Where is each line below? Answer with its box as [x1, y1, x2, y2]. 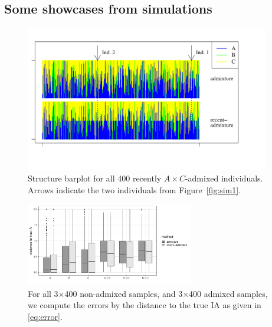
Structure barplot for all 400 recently [28, 172, 162, 184]
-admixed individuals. [185, 172, 263, 184]
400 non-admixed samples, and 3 [64, 287, 183, 299]
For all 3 [28, 287, 58, 299]
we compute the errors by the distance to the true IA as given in [28, 299, 261, 311]
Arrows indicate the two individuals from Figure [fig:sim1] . [28, 183, 241, 196]
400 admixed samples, [189, 287, 268, 299]
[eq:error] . [28, 311, 63, 323]
